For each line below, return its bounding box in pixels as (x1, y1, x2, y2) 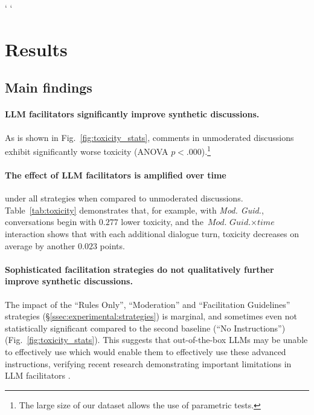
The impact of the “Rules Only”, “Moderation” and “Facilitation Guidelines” (5, 298, 290, 310)
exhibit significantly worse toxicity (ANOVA (5, 145, 168, 157)
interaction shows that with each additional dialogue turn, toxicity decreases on (5, 227, 299, 240)
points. (100, 239, 125, 252)
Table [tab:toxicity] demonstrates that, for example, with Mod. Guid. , (5, 203, 264, 216)
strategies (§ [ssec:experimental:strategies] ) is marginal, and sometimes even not (5, 310, 297, 322)
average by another (5, 239, 75, 252)
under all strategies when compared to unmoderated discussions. (5, 192, 243, 204)
